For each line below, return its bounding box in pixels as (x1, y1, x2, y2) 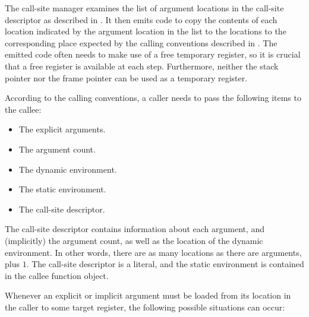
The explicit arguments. (18, 123, 106, 135)
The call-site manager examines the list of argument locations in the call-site (5, 2, 284, 14)
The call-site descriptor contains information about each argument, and (5, 223, 265, 235)
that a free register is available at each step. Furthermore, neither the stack (5, 59, 279, 72)
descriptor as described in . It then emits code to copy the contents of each (5, 13, 278, 26)
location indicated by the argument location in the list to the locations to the (5, 25, 286, 37)
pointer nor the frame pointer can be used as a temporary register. (5, 71, 248, 84)
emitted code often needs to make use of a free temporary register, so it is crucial (5, 48, 301, 61)
